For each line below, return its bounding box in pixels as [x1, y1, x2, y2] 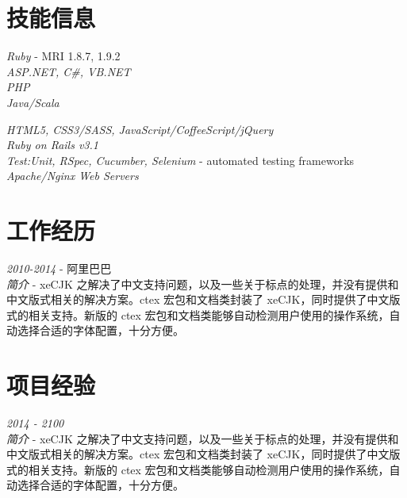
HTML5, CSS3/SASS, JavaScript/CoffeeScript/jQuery [6, 121, 274, 137]
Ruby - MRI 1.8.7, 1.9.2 [6, 48, 121, 64]
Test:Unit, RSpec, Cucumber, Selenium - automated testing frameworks [6, 151, 355, 168]
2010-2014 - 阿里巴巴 [6, 260, 112, 276]
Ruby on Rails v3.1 [6, 136, 98, 153]
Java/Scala [6, 94, 60, 110]
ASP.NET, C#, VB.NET [6, 63, 131, 79]
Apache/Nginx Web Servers [6, 167, 139, 184]
